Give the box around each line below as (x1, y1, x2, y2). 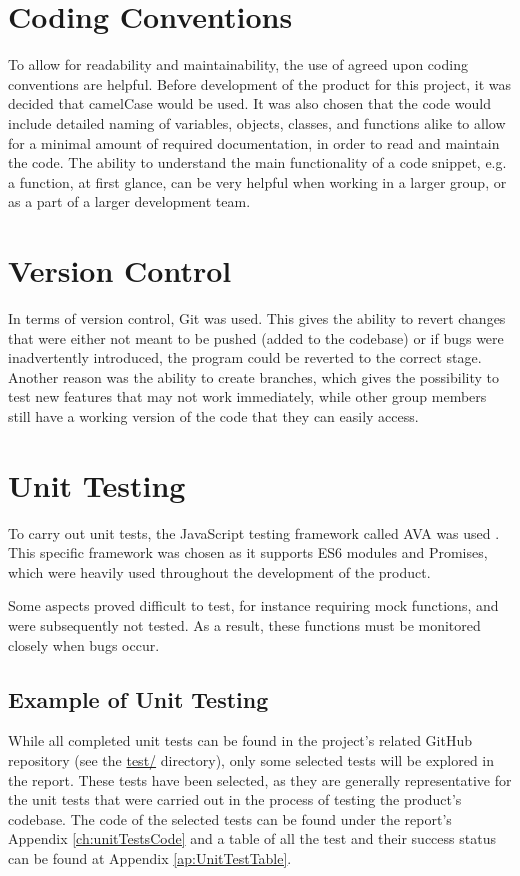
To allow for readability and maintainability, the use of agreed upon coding (8, 54, 468, 75)
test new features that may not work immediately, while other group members (8, 386, 487, 407)
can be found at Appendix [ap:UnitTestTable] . (8, 848, 292, 869)
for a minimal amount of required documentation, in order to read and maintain (8, 132, 500, 153)
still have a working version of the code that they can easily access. (8, 405, 419, 426)
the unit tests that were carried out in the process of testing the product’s (8, 789, 462, 810)
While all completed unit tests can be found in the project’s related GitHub (8, 730, 472, 751)
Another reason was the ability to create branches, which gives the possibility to (8, 366, 499, 387)
